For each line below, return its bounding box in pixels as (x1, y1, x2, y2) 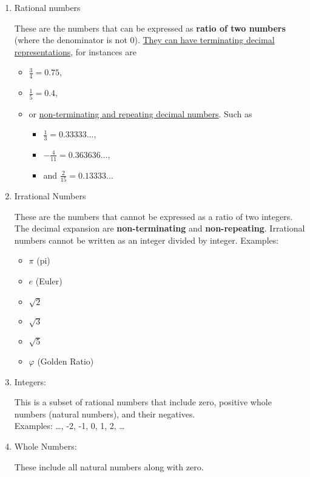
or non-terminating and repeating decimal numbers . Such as (29, 107, 252, 120)
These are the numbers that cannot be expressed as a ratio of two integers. (14, 210, 293, 222)
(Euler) (35, 275, 62, 287)
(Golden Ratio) (37, 354, 94, 367)
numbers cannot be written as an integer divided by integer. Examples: (14, 233, 279, 246)
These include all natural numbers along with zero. (14, 460, 204, 473)
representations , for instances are (14, 45, 136, 58)
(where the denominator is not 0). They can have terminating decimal (14, 33, 275, 46)
